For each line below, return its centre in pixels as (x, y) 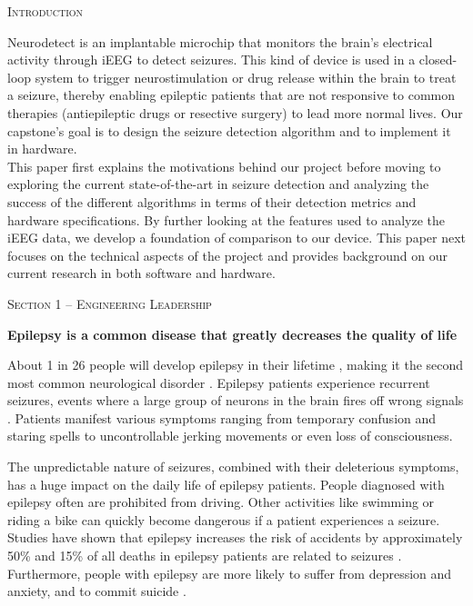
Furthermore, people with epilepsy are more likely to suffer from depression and (230, 573)
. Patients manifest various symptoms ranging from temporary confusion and (222, 417)
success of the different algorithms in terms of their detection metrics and (212, 201)
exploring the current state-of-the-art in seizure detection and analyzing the (218, 184)
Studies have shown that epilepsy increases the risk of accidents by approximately (235, 537)
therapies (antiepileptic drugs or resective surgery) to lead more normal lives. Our (235, 112)
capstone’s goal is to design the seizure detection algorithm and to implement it (229, 130)
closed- (438, 60)
